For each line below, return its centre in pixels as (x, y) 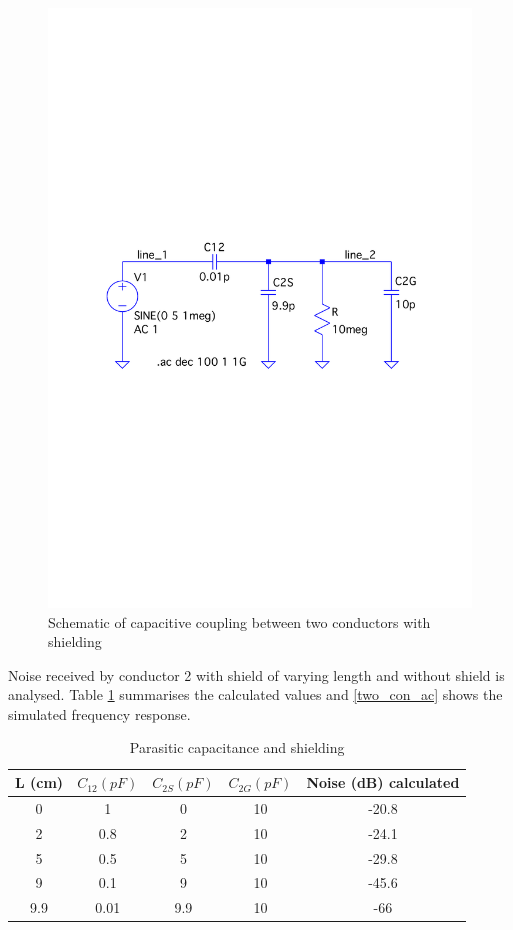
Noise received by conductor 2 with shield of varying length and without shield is (256, 674)
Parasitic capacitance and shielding (237, 747)
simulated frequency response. (99, 713)
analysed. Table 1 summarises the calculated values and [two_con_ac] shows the (255, 694)
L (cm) (39, 782)
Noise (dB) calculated (383, 782)
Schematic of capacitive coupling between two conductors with (239, 621)
